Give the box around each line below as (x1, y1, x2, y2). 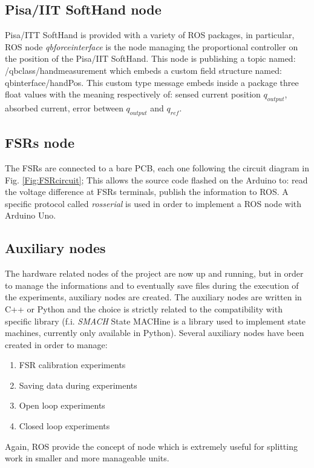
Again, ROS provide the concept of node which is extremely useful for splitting (5, 440, 298, 452)
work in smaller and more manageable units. (5, 452, 169, 464)
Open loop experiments (19, 399, 105, 412)
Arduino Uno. (5, 209, 56, 222)
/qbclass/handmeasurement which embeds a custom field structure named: (5, 64, 282, 76)
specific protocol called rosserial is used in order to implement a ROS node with (5, 197, 302, 209)
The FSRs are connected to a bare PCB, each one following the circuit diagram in (5, 161, 310, 174)
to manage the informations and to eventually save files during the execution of (5, 278, 299, 291)
